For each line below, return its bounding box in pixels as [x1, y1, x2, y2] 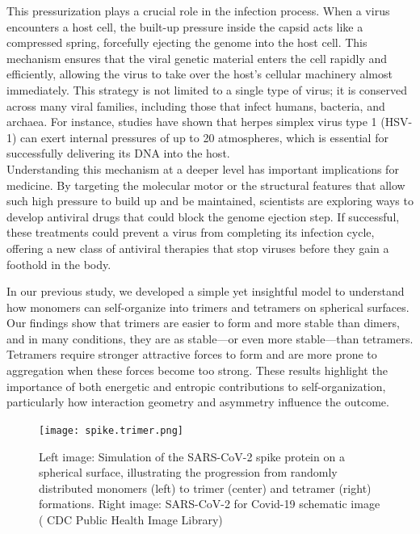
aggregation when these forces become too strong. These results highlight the [6, 362, 388, 379]
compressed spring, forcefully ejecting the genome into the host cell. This [6, 34, 367, 51]
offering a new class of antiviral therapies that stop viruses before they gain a [6, 239, 389, 256]
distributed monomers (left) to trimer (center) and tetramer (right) [39, 479, 372, 496]
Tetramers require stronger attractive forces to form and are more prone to [6, 346, 377, 363]
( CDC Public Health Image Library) [39, 511, 223, 528]
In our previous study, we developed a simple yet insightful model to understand [6, 283, 405, 300]
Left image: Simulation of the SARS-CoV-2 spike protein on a [39, 448, 345, 465]
